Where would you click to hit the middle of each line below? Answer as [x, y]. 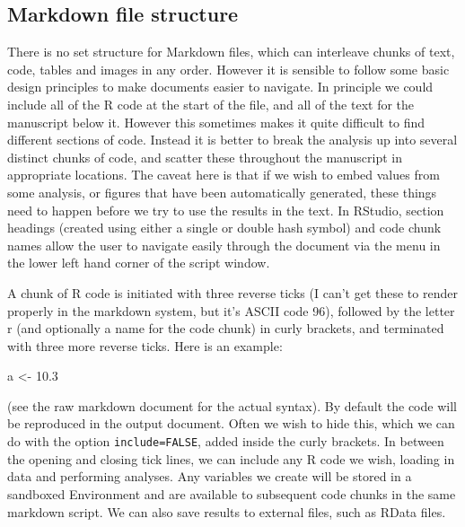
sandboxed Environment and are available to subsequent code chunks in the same [232, 493]
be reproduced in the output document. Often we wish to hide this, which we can [231, 423]
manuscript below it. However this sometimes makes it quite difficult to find [216, 122]
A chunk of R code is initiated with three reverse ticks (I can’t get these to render [232, 292]
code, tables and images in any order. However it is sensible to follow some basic [228, 69]
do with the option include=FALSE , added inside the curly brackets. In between [226, 441]
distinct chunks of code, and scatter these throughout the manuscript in [205, 157]
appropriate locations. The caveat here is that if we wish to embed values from [224, 175]
